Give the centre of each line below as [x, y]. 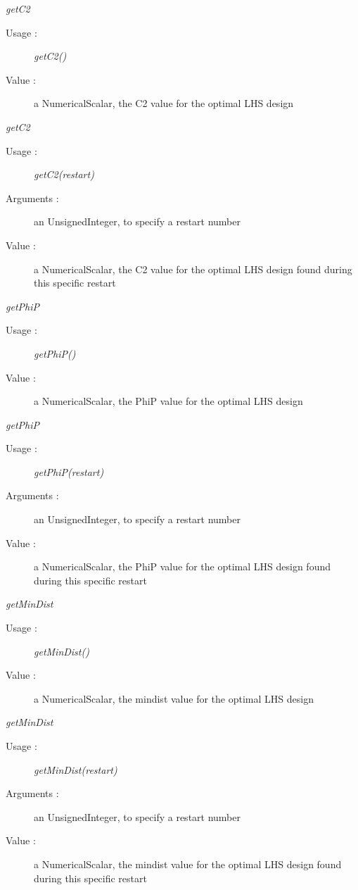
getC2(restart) [64, 174]
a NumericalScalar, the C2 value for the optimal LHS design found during [193, 269]
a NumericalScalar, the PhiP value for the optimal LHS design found [182, 566]
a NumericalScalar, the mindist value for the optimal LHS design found [188, 864]
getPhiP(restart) [69, 471]
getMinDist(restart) [76, 769]
